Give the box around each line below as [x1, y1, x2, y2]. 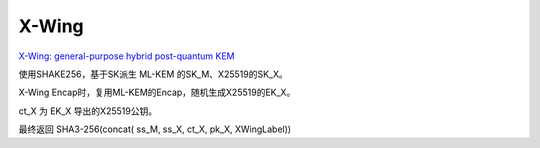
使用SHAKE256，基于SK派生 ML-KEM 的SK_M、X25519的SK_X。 [18, 68, 289, 80]
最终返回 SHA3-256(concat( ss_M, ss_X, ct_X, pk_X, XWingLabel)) [18, 123, 292, 135]
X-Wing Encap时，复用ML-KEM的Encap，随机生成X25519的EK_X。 [18, 86, 296, 99]
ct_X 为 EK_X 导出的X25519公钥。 [18, 105, 158, 117]
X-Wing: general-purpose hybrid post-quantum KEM [18, 50, 235, 62]
